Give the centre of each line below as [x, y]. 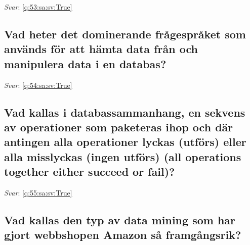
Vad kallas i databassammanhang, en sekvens [125, 112]
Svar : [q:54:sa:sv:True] [38, 85]
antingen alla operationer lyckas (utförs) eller [125, 142]
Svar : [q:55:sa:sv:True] [38, 192]
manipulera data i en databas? [85, 63]
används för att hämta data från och [101, 49]
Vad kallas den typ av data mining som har [120, 219]
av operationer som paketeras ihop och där [119, 127]
